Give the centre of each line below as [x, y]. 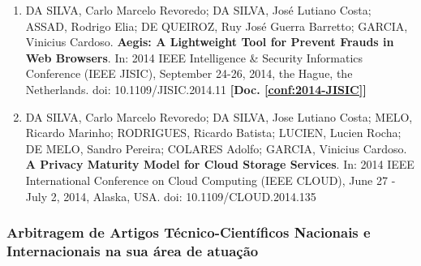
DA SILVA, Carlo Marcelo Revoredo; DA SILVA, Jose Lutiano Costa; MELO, [219, 116]
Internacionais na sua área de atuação [133, 250]
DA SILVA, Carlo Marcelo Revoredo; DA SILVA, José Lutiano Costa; [198, 10]
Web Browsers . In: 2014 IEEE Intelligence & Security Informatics [194, 57]
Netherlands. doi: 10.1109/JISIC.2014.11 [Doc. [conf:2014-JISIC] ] [196, 89]
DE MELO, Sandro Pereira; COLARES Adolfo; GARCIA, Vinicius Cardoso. [216, 148]
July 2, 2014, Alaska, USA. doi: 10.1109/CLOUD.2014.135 [171, 196]
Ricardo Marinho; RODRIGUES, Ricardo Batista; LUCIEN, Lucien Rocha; [213, 133]
